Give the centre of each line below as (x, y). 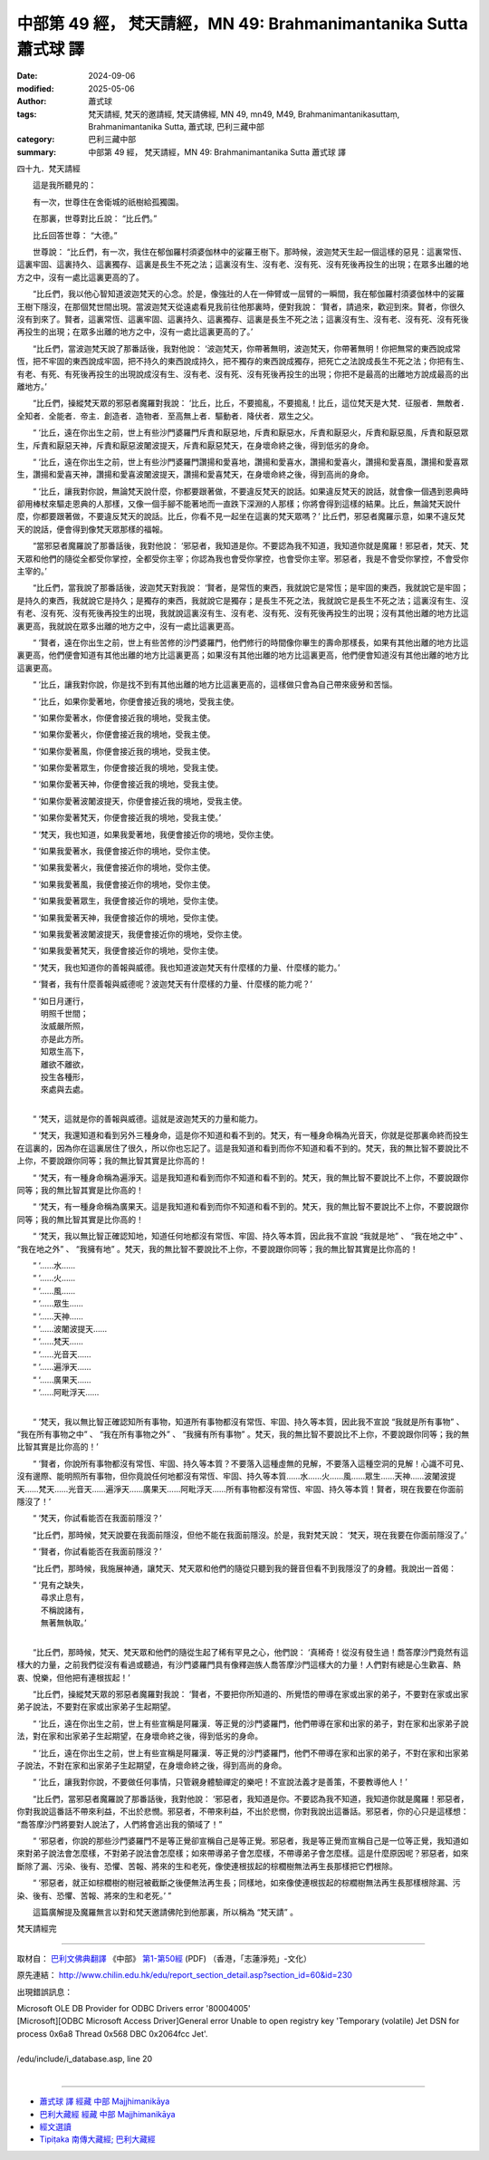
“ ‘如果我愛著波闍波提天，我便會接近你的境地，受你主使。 (139, 934)
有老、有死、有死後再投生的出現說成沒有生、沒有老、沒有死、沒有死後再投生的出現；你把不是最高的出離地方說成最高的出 (243, 374)
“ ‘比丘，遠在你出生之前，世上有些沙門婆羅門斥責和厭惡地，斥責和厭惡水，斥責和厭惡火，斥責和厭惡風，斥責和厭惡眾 (250, 433)
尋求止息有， (64, 1597)
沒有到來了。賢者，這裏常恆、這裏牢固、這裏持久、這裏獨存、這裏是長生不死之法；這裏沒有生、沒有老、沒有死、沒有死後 (243, 319)
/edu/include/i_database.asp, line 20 (85, 2059)
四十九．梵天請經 (48, 169)
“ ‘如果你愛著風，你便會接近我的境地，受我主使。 (124, 751)
